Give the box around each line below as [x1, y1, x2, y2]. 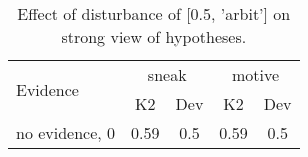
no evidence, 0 [16, 121, 116, 144]
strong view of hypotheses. [61, 25, 247, 48]
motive [231, 63, 280, 86]
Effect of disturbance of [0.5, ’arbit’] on [17, 2, 291, 25]
